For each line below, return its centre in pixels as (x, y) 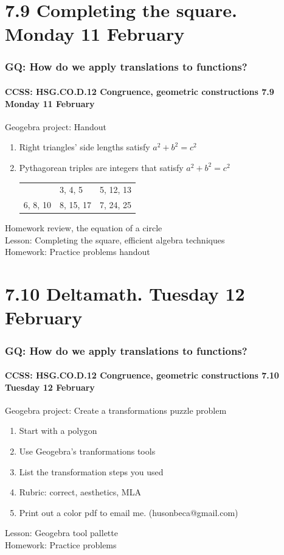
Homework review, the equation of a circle (84, 228)
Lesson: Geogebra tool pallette (61, 533)
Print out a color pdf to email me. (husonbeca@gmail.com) (129, 512)
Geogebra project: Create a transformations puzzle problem (116, 410)
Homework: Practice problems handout (78, 252)
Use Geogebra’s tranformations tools (87, 451)
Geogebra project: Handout (56, 126)
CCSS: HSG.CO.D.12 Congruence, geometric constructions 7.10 (142, 375)
